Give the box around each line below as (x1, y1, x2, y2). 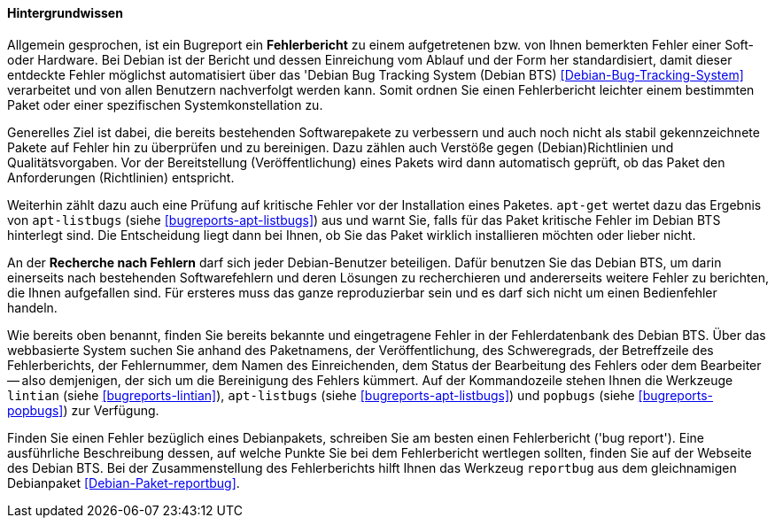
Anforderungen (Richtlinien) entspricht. (7, 169, 235, 185)
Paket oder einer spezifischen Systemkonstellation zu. (7, 97, 323, 112)
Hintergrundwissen (7, 5, 123, 20)
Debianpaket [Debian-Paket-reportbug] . (7, 475, 240, 490)
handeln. (7, 299, 58, 315)
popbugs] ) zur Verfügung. (7, 402, 159, 418)
